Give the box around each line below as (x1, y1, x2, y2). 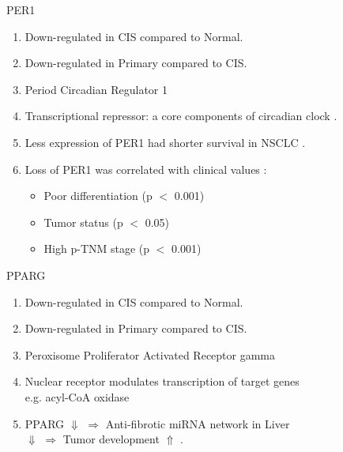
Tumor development (62, 431, 160, 447)
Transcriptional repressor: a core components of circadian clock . (24, 107, 337, 124)
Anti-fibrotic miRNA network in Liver (105, 415, 290, 431)
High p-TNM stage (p (43, 240, 150, 257)
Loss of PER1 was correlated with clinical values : (24, 160, 267, 177)
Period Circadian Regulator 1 (24, 81, 168, 97)
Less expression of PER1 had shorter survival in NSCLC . (24, 134, 306, 150)
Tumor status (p (43, 213, 123, 230)
